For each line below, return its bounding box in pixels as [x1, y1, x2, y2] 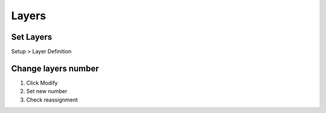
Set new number [26, 88, 68, 95]
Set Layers [11, 32, 53, 42]
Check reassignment [26, 96, 78, 103]
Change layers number [11, 63, 99, 73]
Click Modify [26, 79, 58, 87]
